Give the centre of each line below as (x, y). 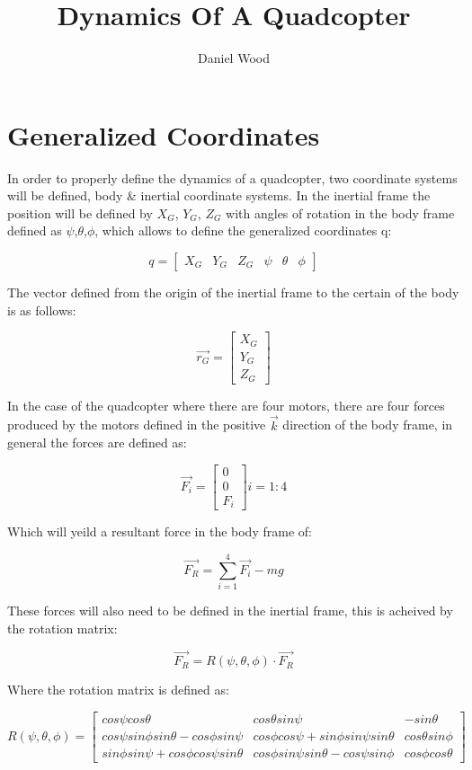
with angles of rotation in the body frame (340, 212)
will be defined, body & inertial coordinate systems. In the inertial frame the (219, 195)
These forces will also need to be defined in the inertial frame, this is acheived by (230, 610)
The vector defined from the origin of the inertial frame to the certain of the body (233, 292)
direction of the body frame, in (368, 425)
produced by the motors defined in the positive (137, 425)
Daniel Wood (234, 58)
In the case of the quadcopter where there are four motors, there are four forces (226, 405)
